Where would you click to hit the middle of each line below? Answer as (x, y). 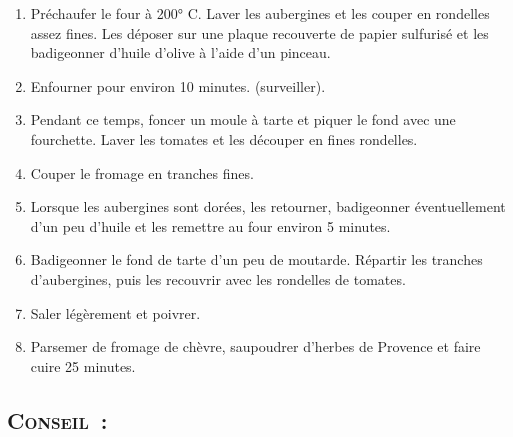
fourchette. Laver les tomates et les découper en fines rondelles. (224, 138)
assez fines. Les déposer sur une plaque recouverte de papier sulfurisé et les (259, 32)
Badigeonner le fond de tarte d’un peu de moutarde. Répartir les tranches (256, 259)
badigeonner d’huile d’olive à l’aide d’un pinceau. (180, 52)
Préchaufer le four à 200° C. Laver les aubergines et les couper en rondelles (260, 13)
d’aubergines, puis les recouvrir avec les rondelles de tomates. (218, 278)
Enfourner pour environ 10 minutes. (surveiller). (178, 85)
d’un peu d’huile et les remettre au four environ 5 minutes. (210, 225)
